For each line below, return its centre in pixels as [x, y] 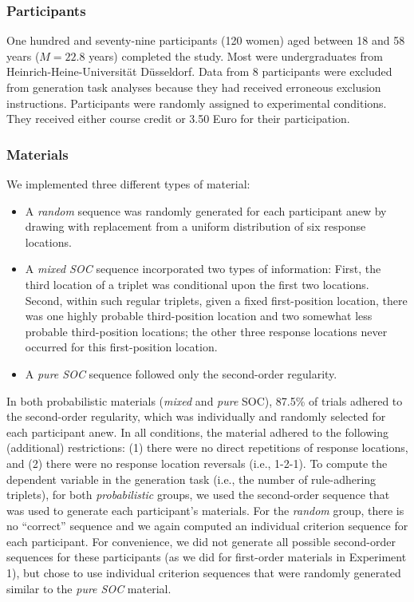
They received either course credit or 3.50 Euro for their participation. [178, 119]
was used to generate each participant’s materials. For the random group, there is [205, 510]
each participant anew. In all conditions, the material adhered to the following [197, 432]
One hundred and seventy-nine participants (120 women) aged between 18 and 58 [206, 40]
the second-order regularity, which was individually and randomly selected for [196, 416]
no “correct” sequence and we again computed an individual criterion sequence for [207, 526]
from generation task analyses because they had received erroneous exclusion [194, 87]
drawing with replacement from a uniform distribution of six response [195, 226]
